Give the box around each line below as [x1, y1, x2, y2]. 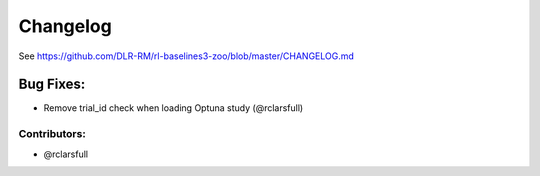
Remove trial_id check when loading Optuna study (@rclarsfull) [43, 102, 304, 114]
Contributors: [18, 127, 87, 141]
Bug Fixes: [18, 76, 86, 93]
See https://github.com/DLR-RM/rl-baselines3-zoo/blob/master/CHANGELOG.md [18, 50, 355, 62]
